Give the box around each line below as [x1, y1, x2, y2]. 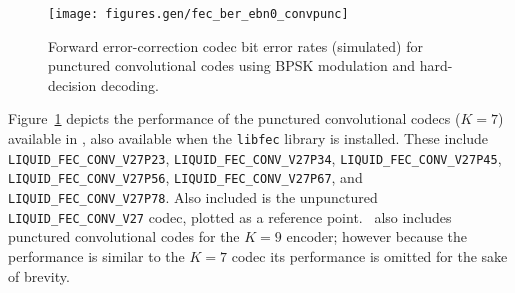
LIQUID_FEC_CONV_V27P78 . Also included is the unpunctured [8, 187, 378, 207]
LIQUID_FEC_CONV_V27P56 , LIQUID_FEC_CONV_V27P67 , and [8, 167, 363, 188]
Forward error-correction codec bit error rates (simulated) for [48, 35, 423, 56]
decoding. [100, 74, 159, 95]
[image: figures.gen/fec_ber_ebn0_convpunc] [48, 7, 349, 21]
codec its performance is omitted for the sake [231, 245, 508, 266]
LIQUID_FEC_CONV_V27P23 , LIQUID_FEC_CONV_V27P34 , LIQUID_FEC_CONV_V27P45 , [8, 147, 502, 168]
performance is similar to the [8, 245, 185, 266]
